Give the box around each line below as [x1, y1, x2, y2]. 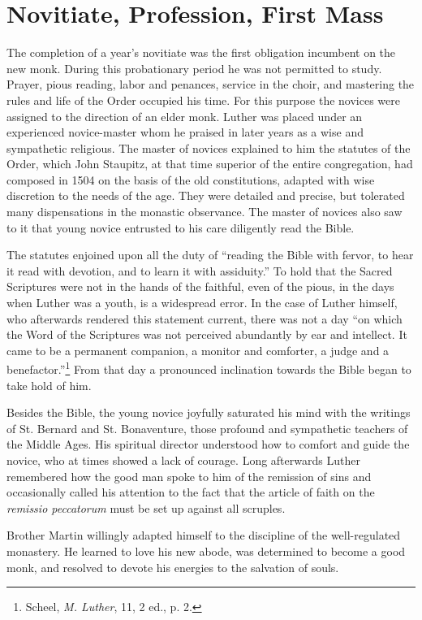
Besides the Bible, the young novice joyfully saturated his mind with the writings [6, 404, 411, 421]
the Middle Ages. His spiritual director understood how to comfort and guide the [6, 436, 410, 453]
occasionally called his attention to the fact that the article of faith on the [6, 483, 375, 501]
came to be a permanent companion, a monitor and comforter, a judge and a [6, 341, 390, 358]
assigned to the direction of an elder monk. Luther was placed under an [6, 107, 363, 124]
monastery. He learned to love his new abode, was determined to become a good [6, 543, 406, 559]
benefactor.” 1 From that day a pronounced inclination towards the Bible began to [6, 358, 411, 378]
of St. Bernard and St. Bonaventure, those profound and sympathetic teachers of [6, 419, 408, 436]
